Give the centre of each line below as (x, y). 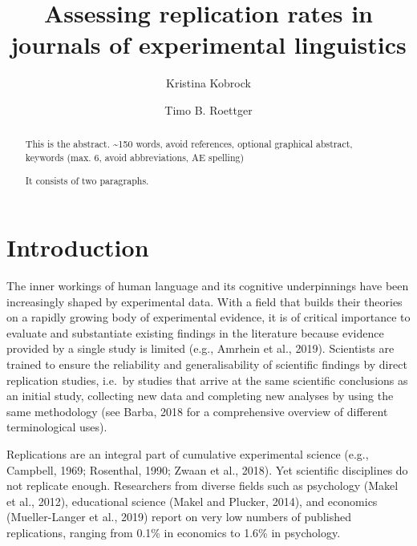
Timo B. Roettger (208, 109)
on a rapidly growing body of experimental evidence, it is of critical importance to (208, 317)
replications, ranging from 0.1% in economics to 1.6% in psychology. (174, 532)
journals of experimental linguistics (208, 44)
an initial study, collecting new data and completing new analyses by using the (200, 396)
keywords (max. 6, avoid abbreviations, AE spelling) (135, 157)
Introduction (78, 247)
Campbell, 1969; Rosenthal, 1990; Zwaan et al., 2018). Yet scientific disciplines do (207, 469)
